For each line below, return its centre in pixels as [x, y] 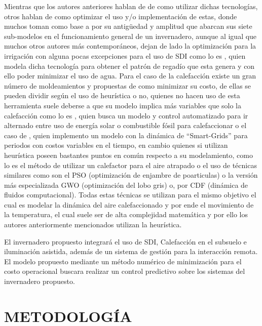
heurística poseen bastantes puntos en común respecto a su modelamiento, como [128, 155]
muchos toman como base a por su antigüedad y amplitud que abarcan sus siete [128, 26]
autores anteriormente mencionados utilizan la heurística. [93, 225]
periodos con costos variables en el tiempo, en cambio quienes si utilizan [116, 145]
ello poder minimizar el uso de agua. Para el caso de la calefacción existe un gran [130, 76]
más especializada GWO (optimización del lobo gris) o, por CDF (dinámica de [126, 185]
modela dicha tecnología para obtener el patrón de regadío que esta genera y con [129, 66]
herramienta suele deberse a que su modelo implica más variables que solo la [123, 105]
